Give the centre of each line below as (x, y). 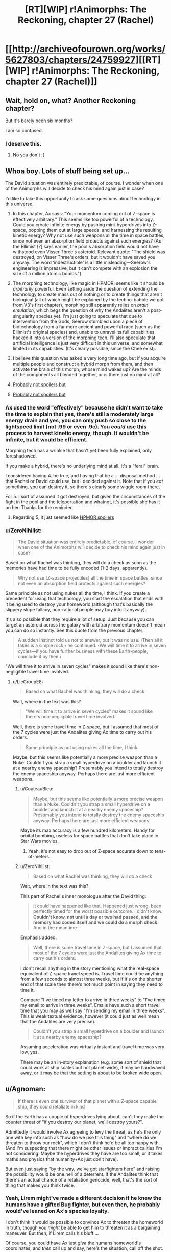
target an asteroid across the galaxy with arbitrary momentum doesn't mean (85, 624)
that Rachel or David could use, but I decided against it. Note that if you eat (84, 481)
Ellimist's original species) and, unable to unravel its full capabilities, (84, 332)
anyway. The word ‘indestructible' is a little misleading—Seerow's (81, 263)
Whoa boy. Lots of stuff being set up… (68, 171)
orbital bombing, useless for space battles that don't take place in (89, 835)
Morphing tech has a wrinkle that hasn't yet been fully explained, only (79, 451)
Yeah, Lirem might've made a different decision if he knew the (83, 1198)
